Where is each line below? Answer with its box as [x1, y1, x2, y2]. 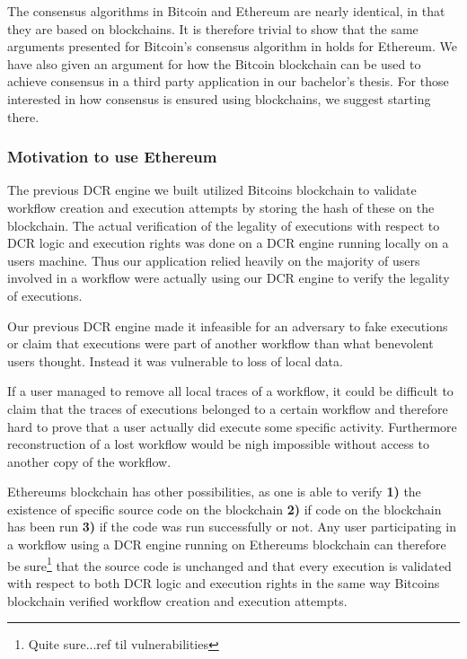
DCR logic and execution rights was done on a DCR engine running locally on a [7, 233, 449, 252]
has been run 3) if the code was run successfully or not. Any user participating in [7, 517, 456, 536]
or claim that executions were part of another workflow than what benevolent [7, 334, 434, 353]
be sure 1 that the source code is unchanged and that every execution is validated [7, 553, 452, 575]
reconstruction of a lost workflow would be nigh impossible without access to [7, 435, 429, 453]
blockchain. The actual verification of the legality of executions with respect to [7, 215, 440, 234]
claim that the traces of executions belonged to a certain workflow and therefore [7, 399, 448, 417]
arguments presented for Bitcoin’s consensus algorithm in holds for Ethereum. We [7, 37, 457, 56]
